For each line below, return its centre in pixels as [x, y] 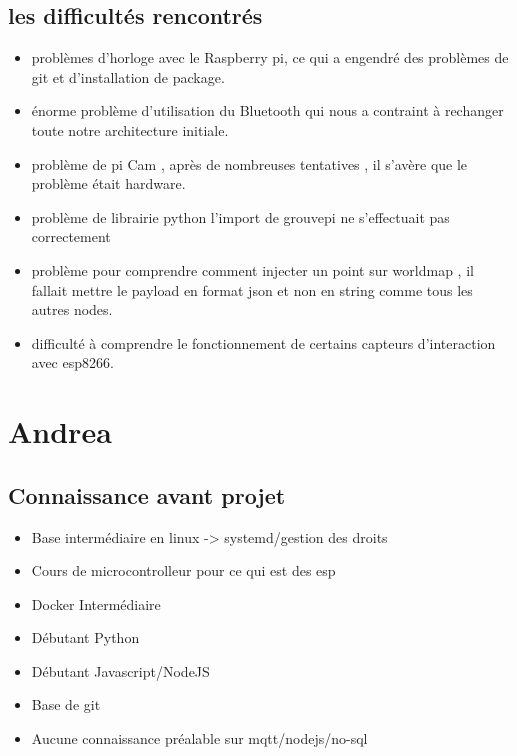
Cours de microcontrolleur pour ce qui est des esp [183, 570]
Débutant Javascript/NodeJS [120, 670]
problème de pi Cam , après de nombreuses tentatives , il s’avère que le [249, 163]
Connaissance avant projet [147, 494]
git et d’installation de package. [128, 76]
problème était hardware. [108, 183]
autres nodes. [72, 309]
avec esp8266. [72, 362]
